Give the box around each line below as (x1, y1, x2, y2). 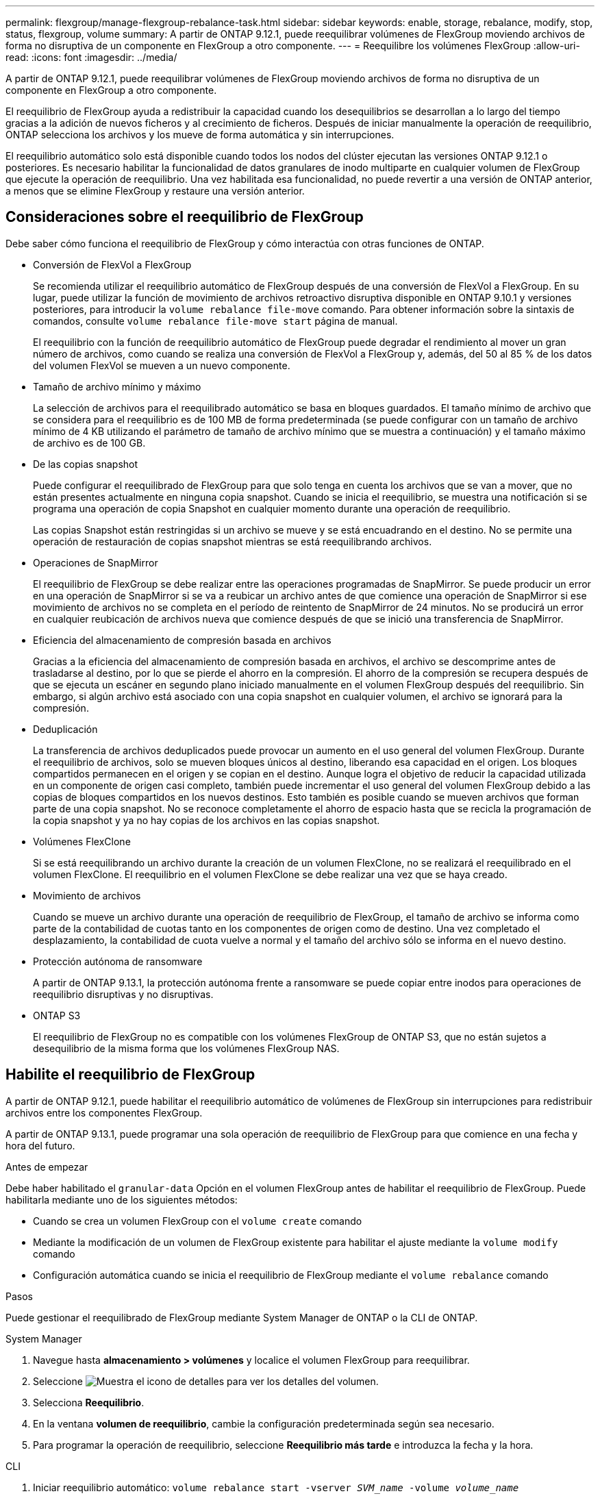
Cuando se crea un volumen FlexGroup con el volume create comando (33, 1214, 362, 1227)
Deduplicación (33, 723, 98, 735)
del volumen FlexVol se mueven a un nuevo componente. (33, 359, 290, 371)
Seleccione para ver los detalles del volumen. (33, 1375, 379, 1387)
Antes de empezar (5, 1160, 88, 1173)
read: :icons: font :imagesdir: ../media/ (5, 51, 177, 63)
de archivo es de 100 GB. (33, 436, 146, 449)
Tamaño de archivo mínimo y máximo (33, 380, 201, 392)
